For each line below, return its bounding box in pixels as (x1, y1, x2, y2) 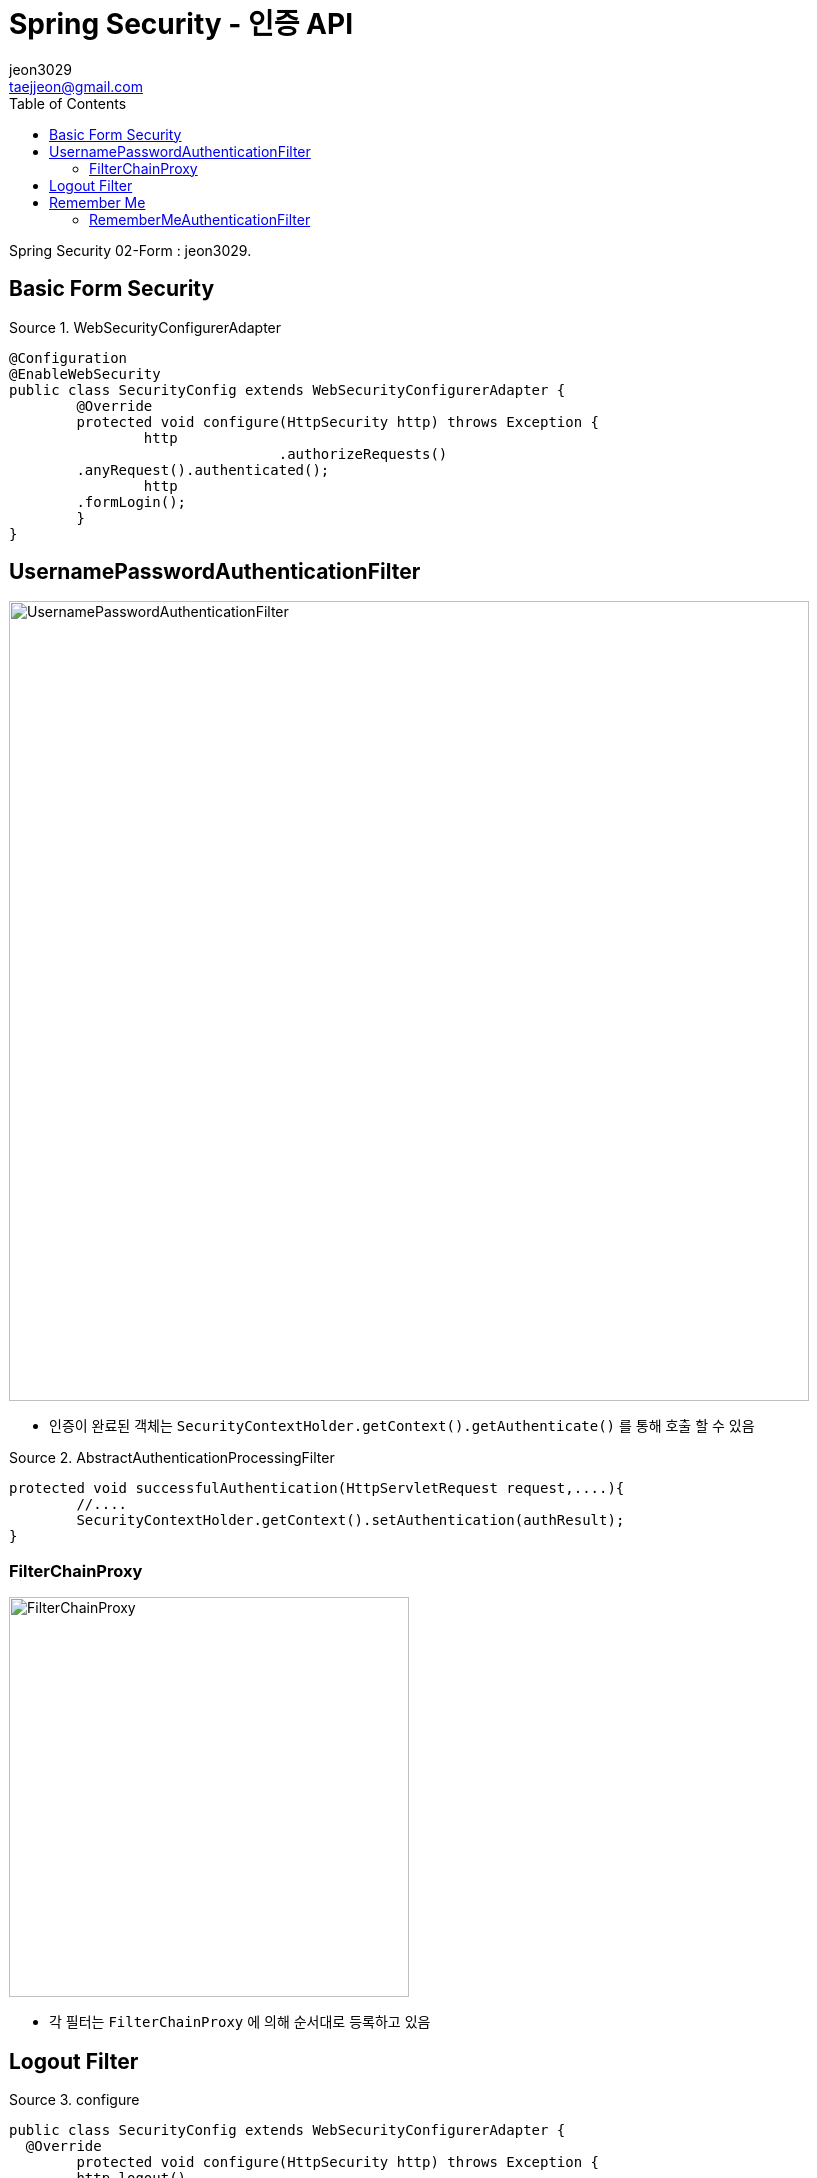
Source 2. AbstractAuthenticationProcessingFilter (9, 1449, 335, 1467)
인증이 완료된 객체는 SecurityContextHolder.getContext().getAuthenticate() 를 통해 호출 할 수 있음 (49, 1417, 755, 1435)
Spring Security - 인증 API (9, 7, 354, 41)
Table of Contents (9, 94, 127, 112)
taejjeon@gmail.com (9, 77, 143, 95)
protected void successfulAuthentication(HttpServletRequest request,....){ (9, 1480, 625, 1497)
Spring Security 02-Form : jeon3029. (9, 241, 252, 259)
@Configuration (9, 349, 128, 366)
